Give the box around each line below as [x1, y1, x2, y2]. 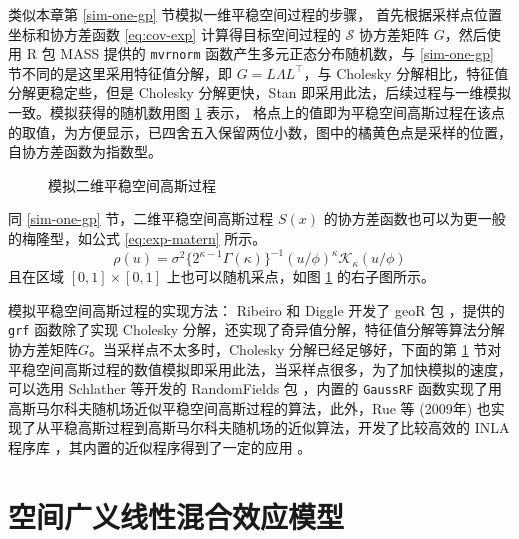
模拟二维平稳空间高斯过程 [48, 174, 216, 195]
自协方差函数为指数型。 [8, 141, 162, 162]
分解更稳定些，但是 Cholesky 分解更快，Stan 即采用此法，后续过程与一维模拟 [8, 82, 512, 103]
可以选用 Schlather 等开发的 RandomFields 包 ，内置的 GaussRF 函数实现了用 [8, 378, 502, 399]
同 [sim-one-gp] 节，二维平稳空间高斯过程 [8, 208, 274, 229]
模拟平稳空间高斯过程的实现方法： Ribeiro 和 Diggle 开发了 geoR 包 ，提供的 [8, 299, 505, 320]
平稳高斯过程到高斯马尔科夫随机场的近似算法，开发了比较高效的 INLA [49, 417, 510, 438]
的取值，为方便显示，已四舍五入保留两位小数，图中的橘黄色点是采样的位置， [8, 121, 512, 142]
